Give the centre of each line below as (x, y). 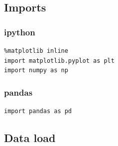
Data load (30, 137)
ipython (20, 32)
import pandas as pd (38, 111)
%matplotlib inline (36, 51)
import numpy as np (36, 71)
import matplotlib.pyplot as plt (59, 61)
